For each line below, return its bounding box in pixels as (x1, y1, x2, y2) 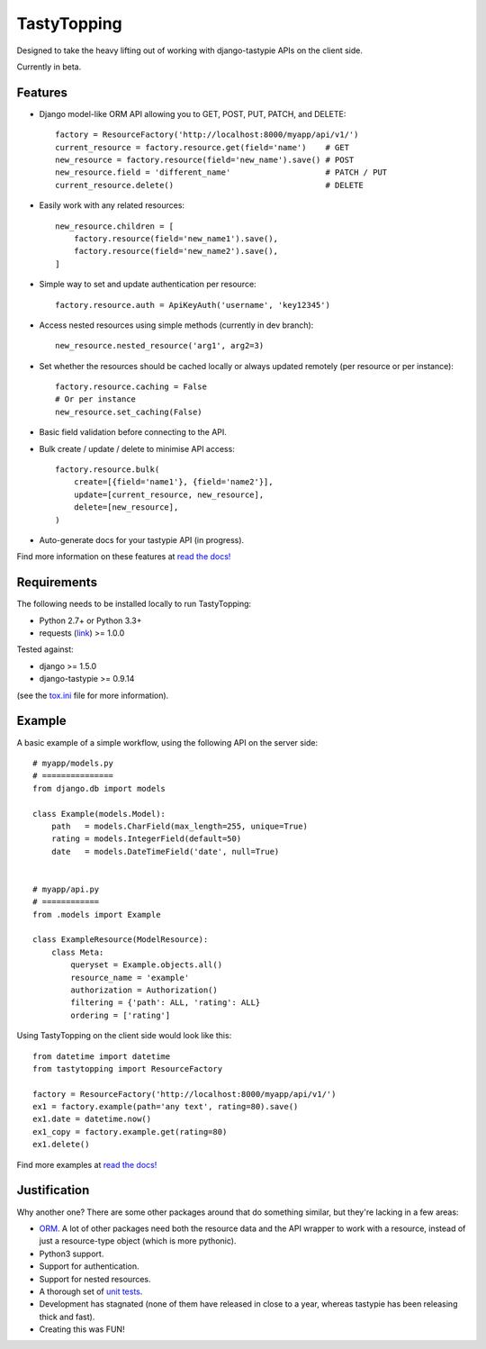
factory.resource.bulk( (55, 465, 160, 475)
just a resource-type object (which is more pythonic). (39, 1236, 237, 1246)
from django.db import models (32, 783, 166, 793)
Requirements (16, 575, 98, 590)
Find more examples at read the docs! (16, 1159, 157, 1170)
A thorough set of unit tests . (39, 1286, 143, 1297)
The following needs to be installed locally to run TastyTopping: (16, 599, 252, 610)
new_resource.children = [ (55, 221, 175, 231)
